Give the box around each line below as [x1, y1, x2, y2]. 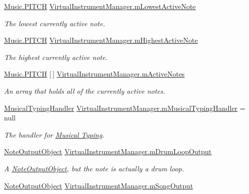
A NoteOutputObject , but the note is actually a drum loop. [4, 163, 184, 173]
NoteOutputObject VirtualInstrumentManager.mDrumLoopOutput [4, 146, 212, 157]
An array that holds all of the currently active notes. [4, 85, 165, 96]
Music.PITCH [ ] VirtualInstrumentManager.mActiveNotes [4, 69, 185, 79]
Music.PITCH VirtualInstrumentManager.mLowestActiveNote [4, 1, 196, 11]
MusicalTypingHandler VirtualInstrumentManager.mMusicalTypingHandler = [4, 102, 245, 113]
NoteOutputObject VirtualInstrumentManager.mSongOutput [4, 180, 193, 190]
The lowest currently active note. [4, 18, 105, 28]
